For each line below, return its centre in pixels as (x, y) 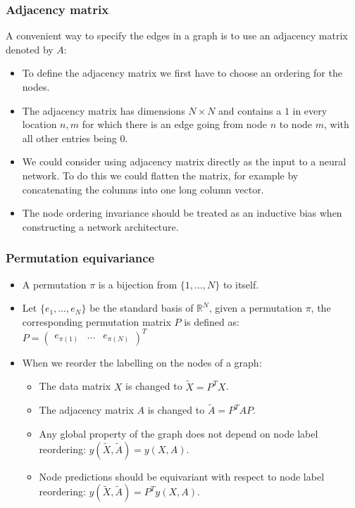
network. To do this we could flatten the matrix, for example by (160, 175)
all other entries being (69, 138)
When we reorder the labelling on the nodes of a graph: (142, 362)
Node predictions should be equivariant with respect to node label (182, 476)
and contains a (250, 110)
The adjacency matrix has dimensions (104, 110)
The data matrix (75, 386)
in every (310, 110)
